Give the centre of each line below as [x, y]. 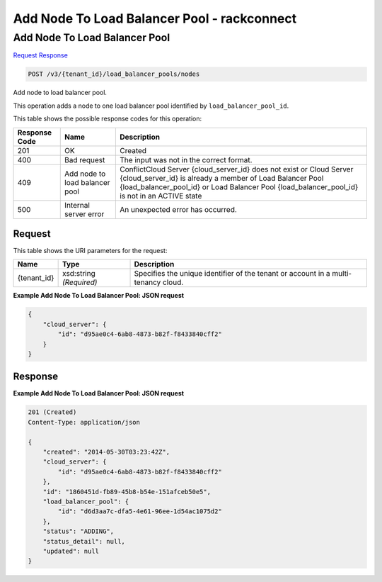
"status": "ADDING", [79, 531]
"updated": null [71, 551]
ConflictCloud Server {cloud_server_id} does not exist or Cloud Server [237, 169]
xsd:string [79, 274]
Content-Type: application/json [84, 422]
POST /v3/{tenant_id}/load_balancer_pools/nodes [114, 74]
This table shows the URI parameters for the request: [90, 251]
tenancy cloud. [159, 282]
